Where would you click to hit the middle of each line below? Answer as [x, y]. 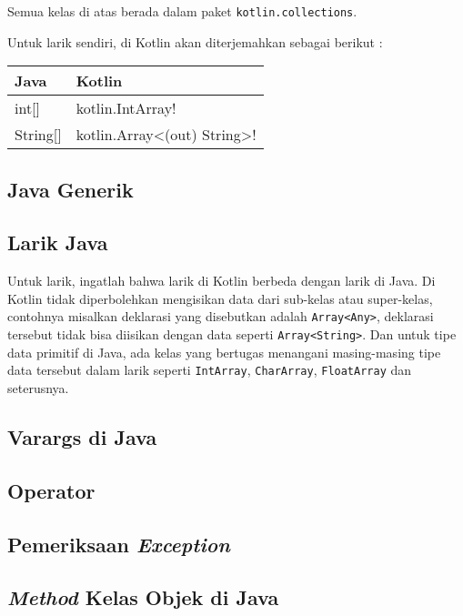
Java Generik [70, 189]
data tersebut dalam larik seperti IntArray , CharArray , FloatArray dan [210, 370]
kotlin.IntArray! [126, 108]
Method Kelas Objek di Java [143, 597]
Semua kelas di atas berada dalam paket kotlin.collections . [182, 11]
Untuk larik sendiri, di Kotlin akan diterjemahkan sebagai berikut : [195, 41]
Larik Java [58, 242]
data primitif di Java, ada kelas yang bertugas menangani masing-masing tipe [224, 352]
